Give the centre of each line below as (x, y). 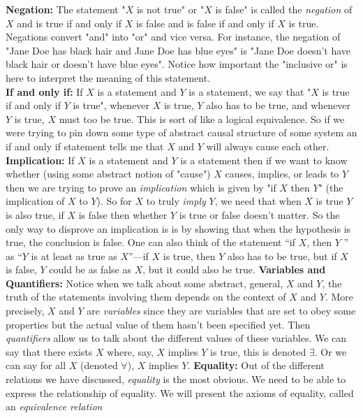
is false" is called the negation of (284, 9)
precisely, (25, 311)
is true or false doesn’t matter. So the (259, 214)
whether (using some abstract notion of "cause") (108, 174)
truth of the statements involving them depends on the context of (146, 297)
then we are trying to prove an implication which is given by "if (141, 187)
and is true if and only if (69, 23)
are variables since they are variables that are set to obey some (221, 311)
